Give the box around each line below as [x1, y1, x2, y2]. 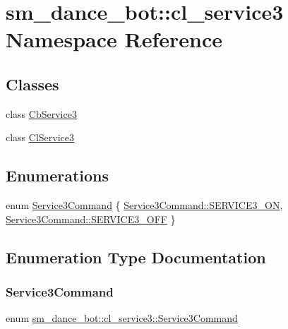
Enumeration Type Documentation [6, 246, 266, 268]
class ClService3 [6, 130, 75, 145]
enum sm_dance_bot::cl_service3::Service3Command [6, 311, 238, 325]
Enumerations [6, 164, 109, 186]
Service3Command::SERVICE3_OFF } [6, 211, 176, 226]
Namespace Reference [6, 25, 222, 54]
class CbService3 [6, 106, 77, 121]
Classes [6, 73, 59, 95]
